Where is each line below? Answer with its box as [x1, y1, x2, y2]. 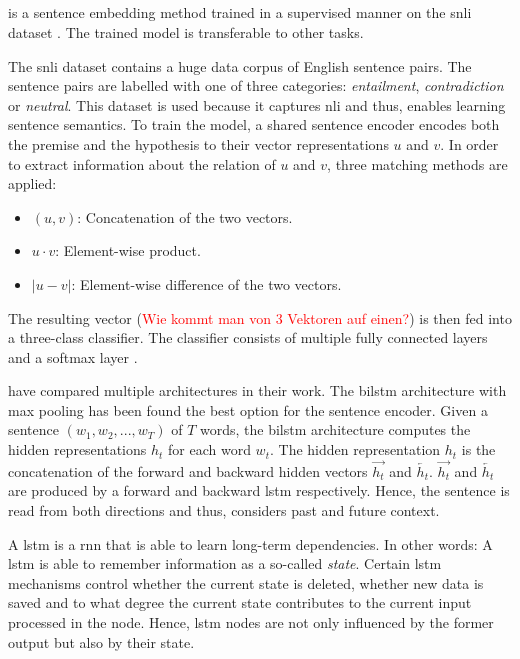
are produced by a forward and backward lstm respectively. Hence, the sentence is [8, 480, 510, 501]
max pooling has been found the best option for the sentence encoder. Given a [8, 399, 488, 420]
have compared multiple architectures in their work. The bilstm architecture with [8, 380, 507, 401]
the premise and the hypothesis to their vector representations [8, 133, 389, 154]
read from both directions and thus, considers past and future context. [8, 500, 440, 521]
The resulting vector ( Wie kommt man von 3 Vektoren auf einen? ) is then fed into [8, 307, 512, 328]
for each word [168, 439, 251, 460]
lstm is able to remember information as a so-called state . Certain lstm [8, 553, 442, 574]
